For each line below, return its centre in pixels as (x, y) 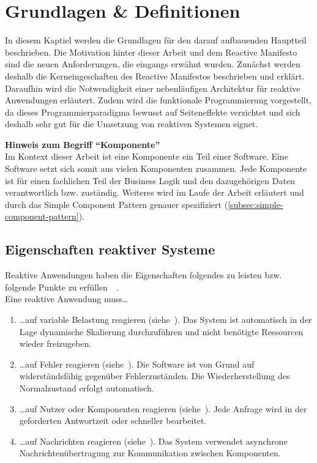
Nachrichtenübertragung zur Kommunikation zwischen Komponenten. (150, 453)
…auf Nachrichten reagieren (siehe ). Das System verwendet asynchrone (153, 441)
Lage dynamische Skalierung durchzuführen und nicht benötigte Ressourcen (161, 331)
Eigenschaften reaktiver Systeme (110, 249)
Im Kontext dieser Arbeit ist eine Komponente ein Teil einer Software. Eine (147, 156)
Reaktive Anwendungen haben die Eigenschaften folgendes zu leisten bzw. (144, 275)
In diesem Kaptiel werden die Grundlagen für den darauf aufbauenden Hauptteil (156, 40)
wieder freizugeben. (55, 343)
